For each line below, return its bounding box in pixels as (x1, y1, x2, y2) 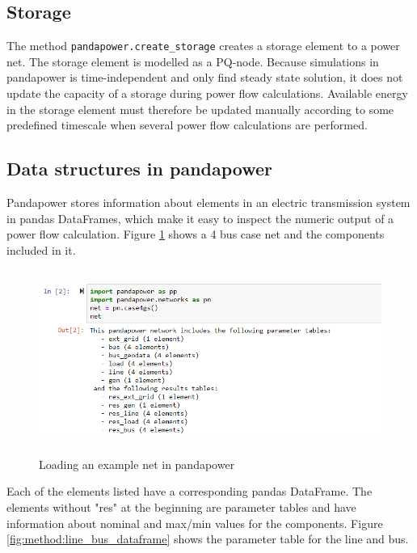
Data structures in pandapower (6, 156, 273, 181)
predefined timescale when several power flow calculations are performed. (6, 116, 368, 133)
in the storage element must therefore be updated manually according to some (6, 100, 394, 117)
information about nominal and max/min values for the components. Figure (6, 514, 383, 531)
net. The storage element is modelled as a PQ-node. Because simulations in (6, 53, 379, 70)
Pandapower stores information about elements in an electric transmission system (6, 194, 411, 211)
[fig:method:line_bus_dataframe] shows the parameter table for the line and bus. (6, 530, 409, 547)
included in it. (6, 241, 76, 258)
